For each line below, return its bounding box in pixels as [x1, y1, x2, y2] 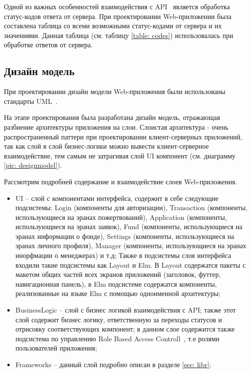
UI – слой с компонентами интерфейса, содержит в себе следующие [15, 193, 219, 203]
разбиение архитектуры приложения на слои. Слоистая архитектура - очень [4, 121, 229, 132]
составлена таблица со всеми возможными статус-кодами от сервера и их [4, 20, 222, 31]
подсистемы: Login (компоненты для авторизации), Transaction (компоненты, [15, 202, 248, 213]
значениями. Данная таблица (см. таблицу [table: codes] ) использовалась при [4, 30, 233, 40]
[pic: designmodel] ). [4, 160, 62, 170]
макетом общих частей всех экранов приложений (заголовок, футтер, [15, 269, 221, 279]
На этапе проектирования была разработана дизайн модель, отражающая [4, 112, 220, 122]
